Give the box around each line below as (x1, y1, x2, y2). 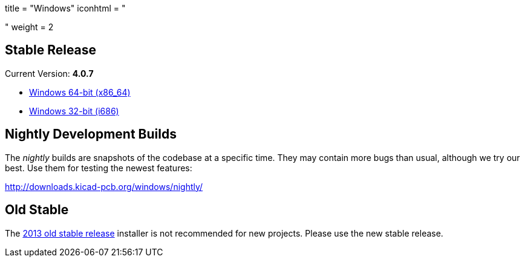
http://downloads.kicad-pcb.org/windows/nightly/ (5, 181, 203, 192)
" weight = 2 (5, 22, 54, 32)
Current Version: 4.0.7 (5, 68, 94, 79)
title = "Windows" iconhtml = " (5, 3, 126, 13)
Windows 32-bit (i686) (29, 105, 119, 116)
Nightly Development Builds (5, 126, 177, 142)
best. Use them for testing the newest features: (5, 162, 192, 173)
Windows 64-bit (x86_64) (29, 87, 131, 97)
